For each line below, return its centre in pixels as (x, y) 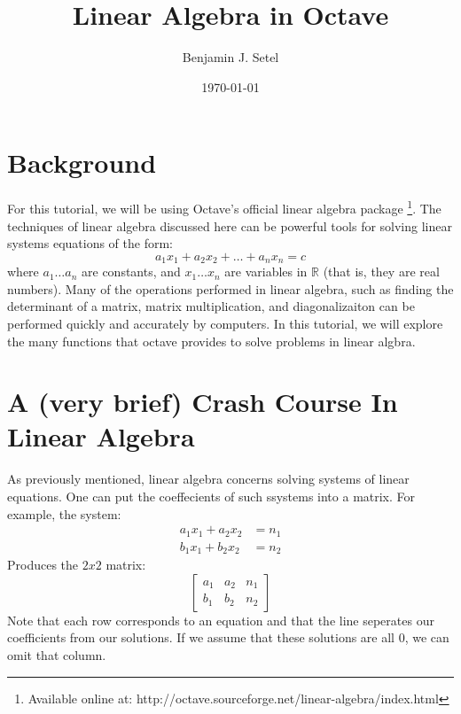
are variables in (266, 272)
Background (82, 163)
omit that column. (57, 654)
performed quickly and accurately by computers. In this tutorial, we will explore (225, 323)
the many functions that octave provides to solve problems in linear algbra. (211, 341)
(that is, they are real (381, 272)
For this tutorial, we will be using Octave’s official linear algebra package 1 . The (224, 207)
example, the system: (64, 513)
